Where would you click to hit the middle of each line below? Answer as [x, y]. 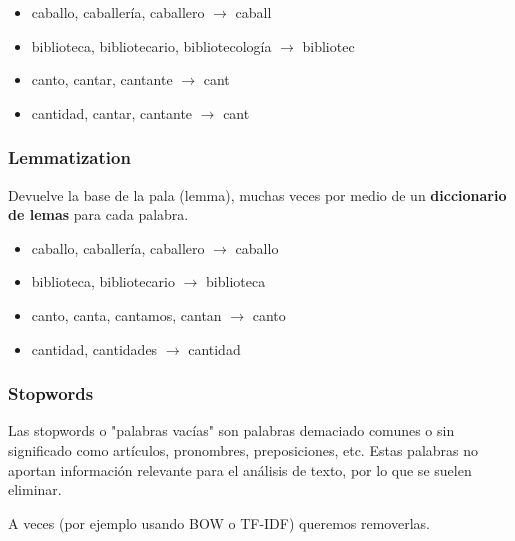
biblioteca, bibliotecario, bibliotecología [151, 45]
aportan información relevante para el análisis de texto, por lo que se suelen [240, 469]
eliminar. [35, 489]
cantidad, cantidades [94, 348]
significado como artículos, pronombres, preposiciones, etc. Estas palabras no [243, 449]
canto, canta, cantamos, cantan [126, 314]
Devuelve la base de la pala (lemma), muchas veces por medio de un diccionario [257, 194]
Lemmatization [69, 157]
